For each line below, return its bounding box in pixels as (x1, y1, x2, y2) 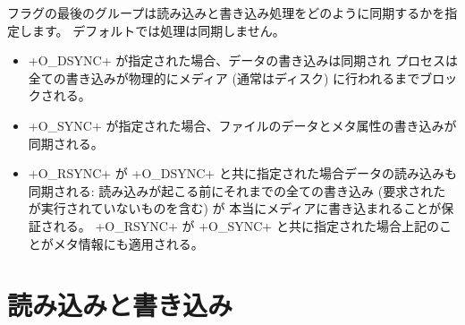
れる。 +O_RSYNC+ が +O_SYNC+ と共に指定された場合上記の (53, 216, 439, 235)
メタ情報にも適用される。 (53, 234, 204, 252)
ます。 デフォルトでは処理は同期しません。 (31, 21, 285, 39)
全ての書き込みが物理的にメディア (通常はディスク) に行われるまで (28, 68, 420, 87)
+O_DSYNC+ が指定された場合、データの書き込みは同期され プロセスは (28, 51, 458, 70)
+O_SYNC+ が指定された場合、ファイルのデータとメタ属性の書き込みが (28, 115, 457, 134)
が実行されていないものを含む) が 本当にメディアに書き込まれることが (28, 199, 442, 218)
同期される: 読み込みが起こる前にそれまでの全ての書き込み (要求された (28, 181, 446, 200)
